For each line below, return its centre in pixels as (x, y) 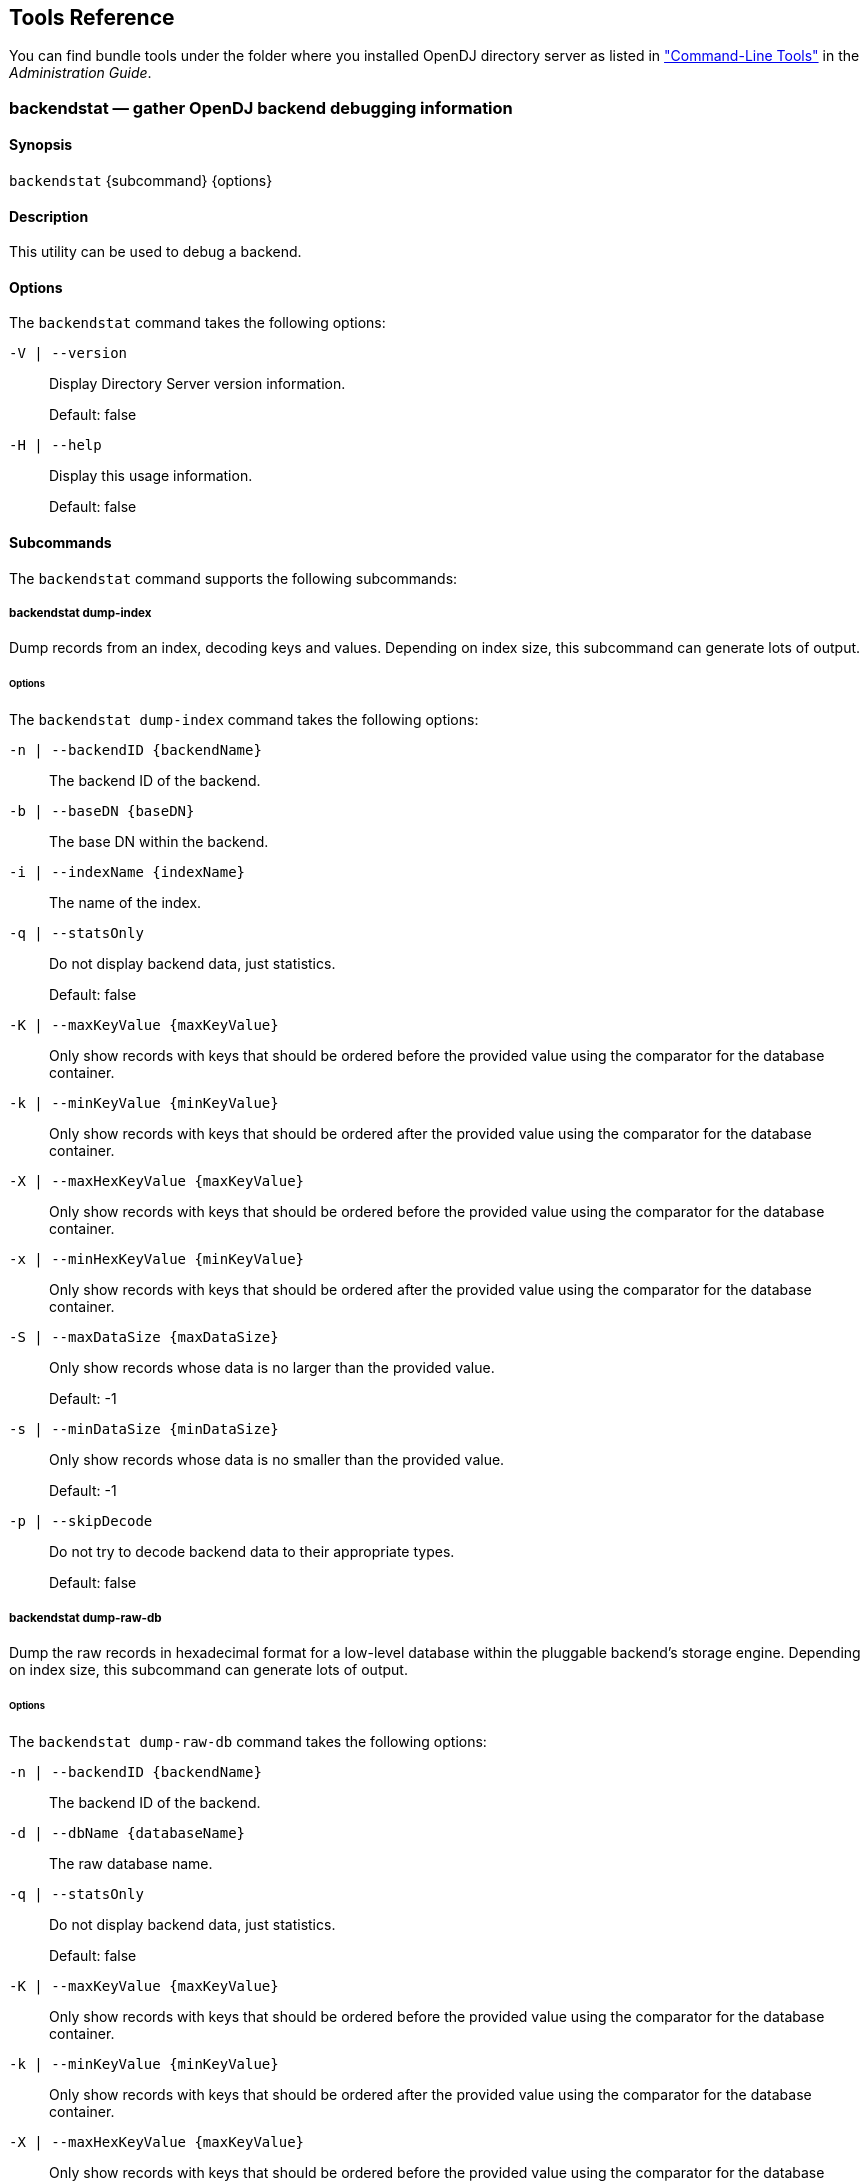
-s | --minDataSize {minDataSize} (144, 1429)
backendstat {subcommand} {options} (141, 181)
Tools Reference (92, 17)
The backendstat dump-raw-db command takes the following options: (248, 1741)
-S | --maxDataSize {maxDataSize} (144, 1337)
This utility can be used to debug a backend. (155, 252)
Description (49, 216)
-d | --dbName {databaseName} (127, 1832)
